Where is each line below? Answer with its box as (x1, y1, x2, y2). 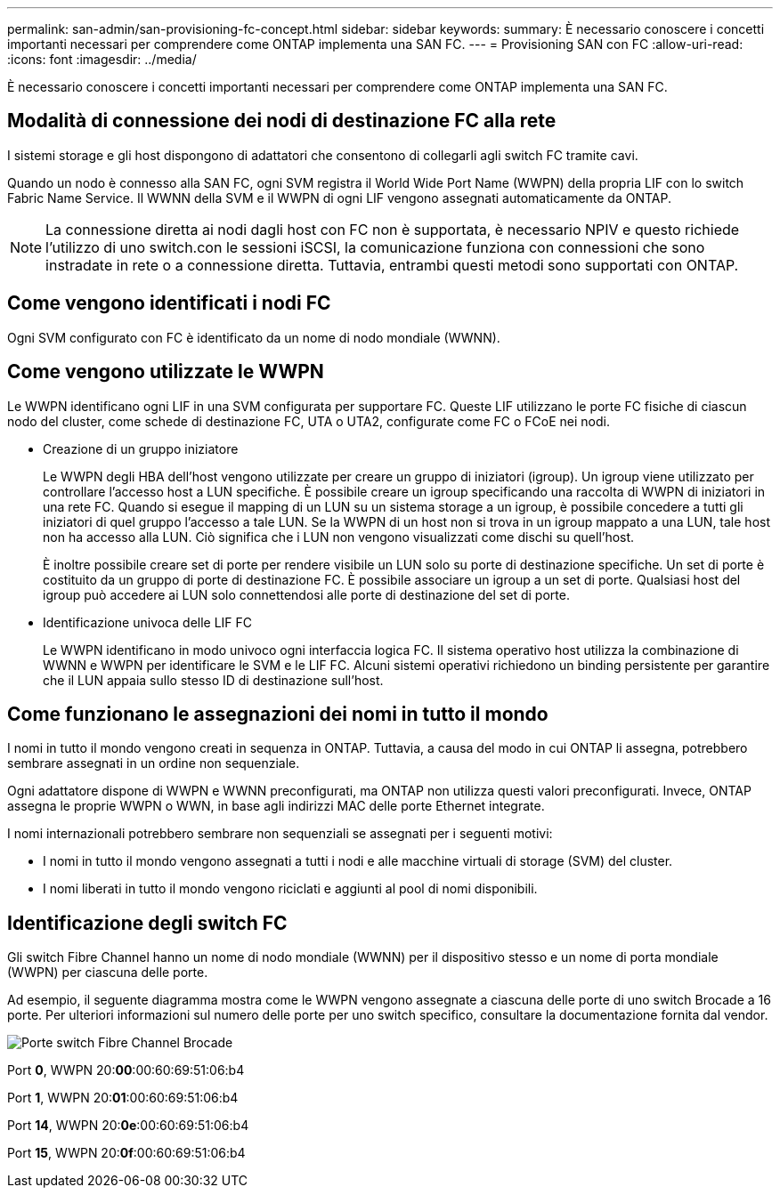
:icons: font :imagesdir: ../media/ (7, 52, 197, 67)
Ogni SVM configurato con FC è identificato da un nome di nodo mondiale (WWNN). (7, 329, 500, 345)
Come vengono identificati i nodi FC (7, 292, 331, 315)
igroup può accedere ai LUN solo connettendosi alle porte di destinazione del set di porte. (43, 586, 570, 602)
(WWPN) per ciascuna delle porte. (7, 965, 208, 981)
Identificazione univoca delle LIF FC (43, 614, 253, 630)
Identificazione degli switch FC (7, 911, 288, 934)
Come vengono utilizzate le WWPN (7, 360, 324, 384)
